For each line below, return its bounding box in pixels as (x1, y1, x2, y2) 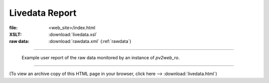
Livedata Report (9, 7, 77, 18)
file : (9, 25, 18, 31)
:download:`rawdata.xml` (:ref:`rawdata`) (48, 39, 132, 44)
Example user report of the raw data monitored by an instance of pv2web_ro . (21, 54, 180, 60)
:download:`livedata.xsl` (48, 31, 97, 37)
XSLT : (9, 31, 22, 37)
